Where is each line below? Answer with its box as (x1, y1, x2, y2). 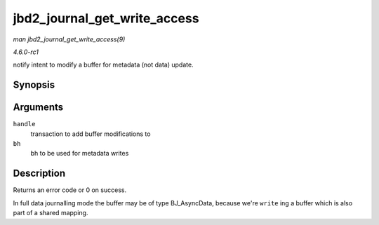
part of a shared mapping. (13, 209, 88, 217)
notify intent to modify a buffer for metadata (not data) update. (13, 60, 194, 69)
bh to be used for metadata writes (30, 149, 129, 158)
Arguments (13, 102, 64, 114)
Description (13, 168, 66, 179)
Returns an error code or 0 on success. (13, 186, 126, 194)
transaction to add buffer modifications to (30, 130, 151, 138)
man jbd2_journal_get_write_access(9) (13, 35, 126, 43)
